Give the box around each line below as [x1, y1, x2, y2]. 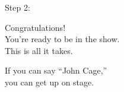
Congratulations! [5, 21, 66, 33]
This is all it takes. [5, 44, 73, 56]
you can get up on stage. [5, 75, 94, 88]
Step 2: [5, 1, 30, 13]
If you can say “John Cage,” [5, 64, 107, 77]
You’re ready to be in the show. [5, 33, 120, 45]
